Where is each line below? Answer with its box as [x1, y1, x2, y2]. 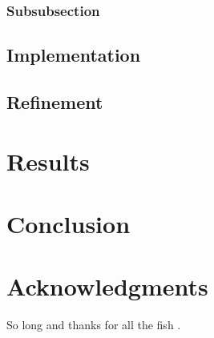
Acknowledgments [6, 270, 208, 303]
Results [6, 144, 90, 177]
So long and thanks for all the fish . [6, 316, 181, 333]
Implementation [6, 42, 141, 67]
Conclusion [6, 207, 131, 239]
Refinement [6, 90, 103, 115]
